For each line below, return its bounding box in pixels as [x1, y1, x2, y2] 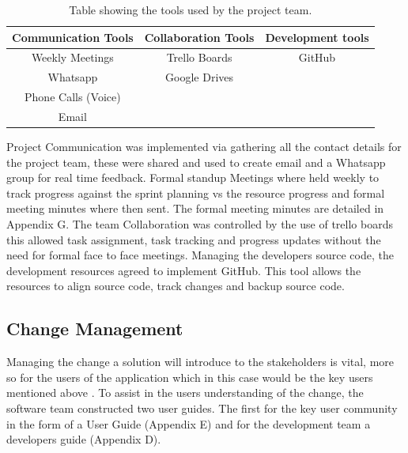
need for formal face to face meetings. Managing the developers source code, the [6, 247, 394, 263]
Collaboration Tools [144, 28, 255, 45]
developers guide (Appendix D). [6, 431, 161, 447]
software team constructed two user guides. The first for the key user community [6, 399, 398, 416]
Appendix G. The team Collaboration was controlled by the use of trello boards [6, 216, 393, 232]
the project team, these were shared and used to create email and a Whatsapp [6, 153, 386, 170]
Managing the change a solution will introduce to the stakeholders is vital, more [6, 353, 395, 370]
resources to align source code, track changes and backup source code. [6, 277, 345, 294]
